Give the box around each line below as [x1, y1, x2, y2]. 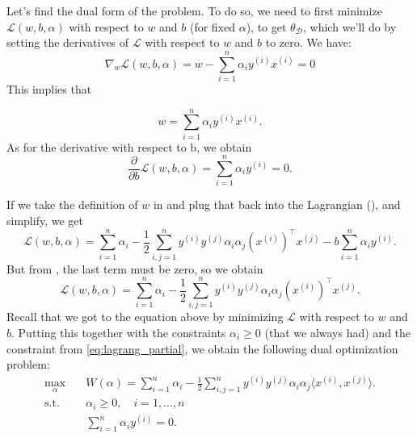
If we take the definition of [6, 196, 138, 213]
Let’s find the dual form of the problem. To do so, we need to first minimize [6, 2, 382, 19]
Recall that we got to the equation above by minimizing [6, 308, 284, 325]
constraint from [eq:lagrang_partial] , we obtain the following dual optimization [6, 340, 398, 357]
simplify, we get [6, 211, 83, 228]
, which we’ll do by [303, 18, 397, 35]
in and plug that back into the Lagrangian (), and [153, 196, 401, 213]
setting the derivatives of [6, 34, 129, 51]
